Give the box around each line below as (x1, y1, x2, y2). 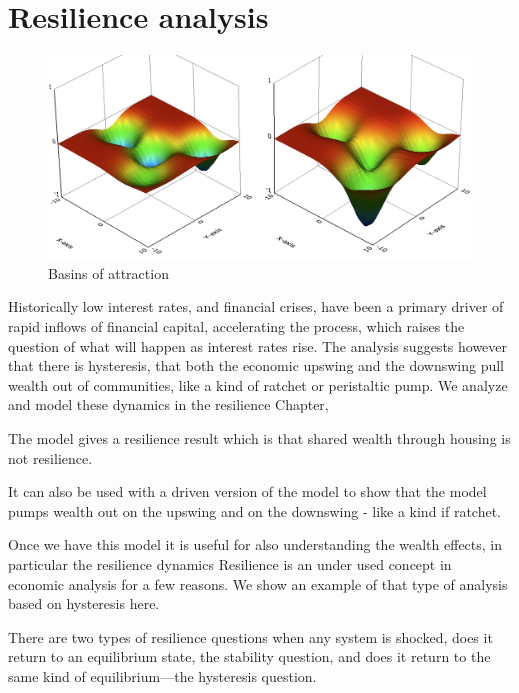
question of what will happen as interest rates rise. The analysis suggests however (8, 335, 508, 356)
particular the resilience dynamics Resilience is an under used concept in (8, 553, 452, 574)
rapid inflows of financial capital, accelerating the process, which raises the (8, 316, 465, 337)
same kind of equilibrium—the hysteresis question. (8, 665, 317, 686)
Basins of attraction (48, 262, 169, 283)
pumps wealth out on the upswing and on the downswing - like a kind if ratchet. (8, 500, 502, 521)
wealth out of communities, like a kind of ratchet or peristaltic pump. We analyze (8, 374, 508, 395)
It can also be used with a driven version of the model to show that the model (8, 481, 487, 502)
